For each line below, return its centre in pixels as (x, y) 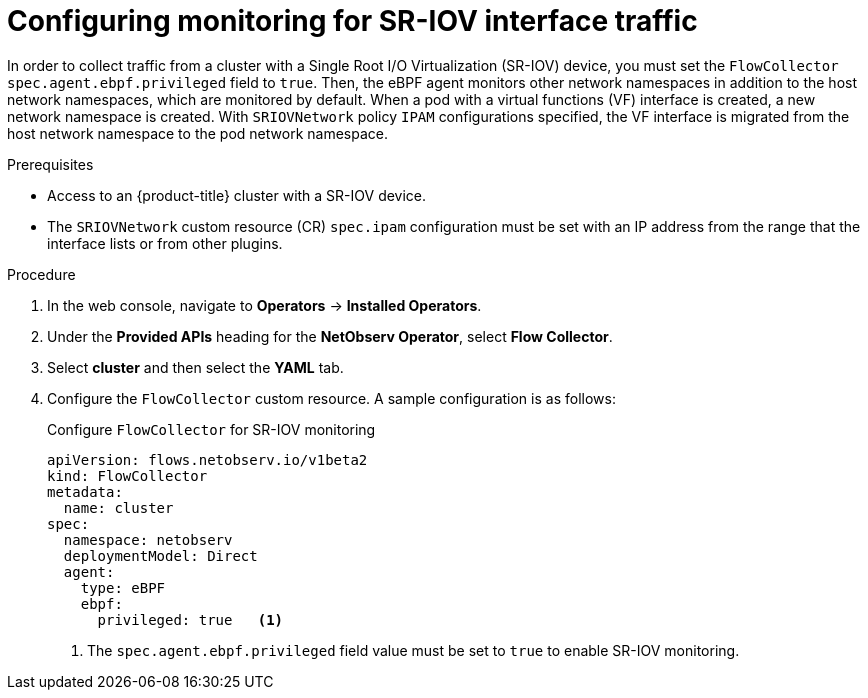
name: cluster (118, 507)
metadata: (85, 491)
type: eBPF (123, 587)
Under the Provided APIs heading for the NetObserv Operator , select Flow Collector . (330, 336)
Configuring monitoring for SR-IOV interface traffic (352, 21)
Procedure (41, 274)
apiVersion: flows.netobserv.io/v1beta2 (207, 459)
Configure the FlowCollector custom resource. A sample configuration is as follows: (331, 398)
